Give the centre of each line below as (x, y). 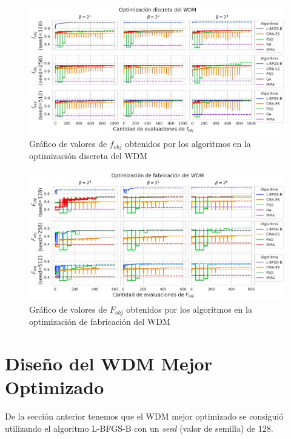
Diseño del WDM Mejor (109, 363)
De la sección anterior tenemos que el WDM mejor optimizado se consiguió (144, 416)
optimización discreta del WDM (89, 156)
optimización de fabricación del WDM (100, 322)
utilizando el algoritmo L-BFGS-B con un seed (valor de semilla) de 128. (139, 428)
